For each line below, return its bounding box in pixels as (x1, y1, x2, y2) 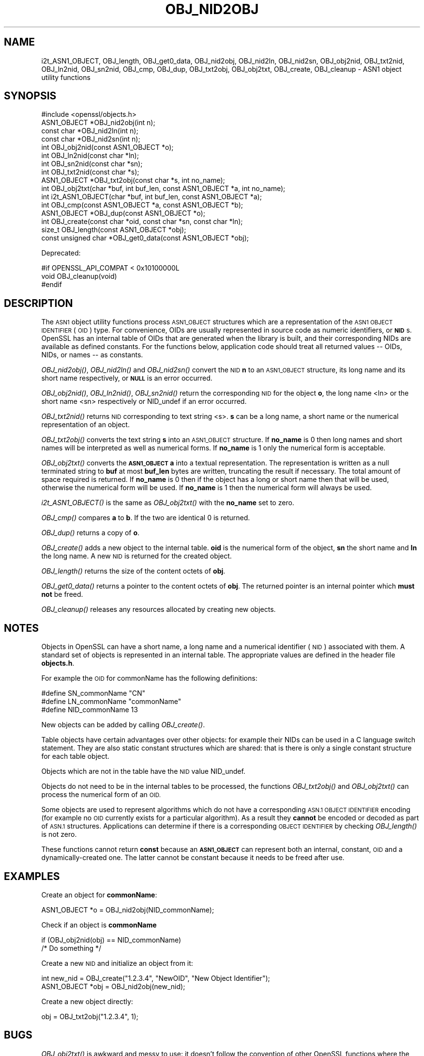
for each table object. (41, 752, 109, 761)
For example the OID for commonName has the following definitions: (41, 674, 257, 683)
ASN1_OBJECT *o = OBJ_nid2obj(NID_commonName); (41, 905, 214, 914)
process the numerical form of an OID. (41, 790, 161, 799)
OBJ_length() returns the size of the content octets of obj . (41, 567, 226, 576)
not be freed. (41, 590, 83, 599)
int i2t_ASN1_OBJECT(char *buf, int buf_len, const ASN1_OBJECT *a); (41, 192, 262, 201)
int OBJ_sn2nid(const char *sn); (41, 160, 143, 168)
